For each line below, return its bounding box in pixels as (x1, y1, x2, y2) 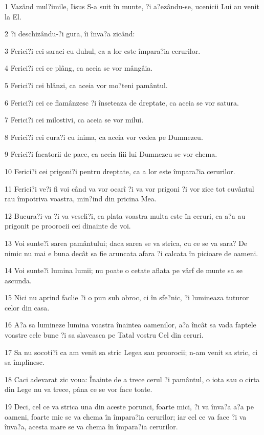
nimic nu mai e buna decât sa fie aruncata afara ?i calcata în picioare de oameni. (5, 247, 258, 258)
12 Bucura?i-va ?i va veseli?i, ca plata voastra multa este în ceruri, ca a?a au (5, 210, 246, 221)
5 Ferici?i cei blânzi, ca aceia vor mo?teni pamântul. (5, 79, 168, 90)
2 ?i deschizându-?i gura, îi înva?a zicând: (5, 28, 135, 39)
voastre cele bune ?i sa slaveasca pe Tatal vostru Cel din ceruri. (5, 329, 204, 340)
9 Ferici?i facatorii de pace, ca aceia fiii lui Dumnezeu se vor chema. (5, 149, 217, 159)
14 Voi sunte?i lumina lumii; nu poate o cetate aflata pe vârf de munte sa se (5, 265, 243, 276)
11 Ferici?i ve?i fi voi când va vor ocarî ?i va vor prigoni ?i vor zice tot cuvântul (5, 183, 254, 194)
